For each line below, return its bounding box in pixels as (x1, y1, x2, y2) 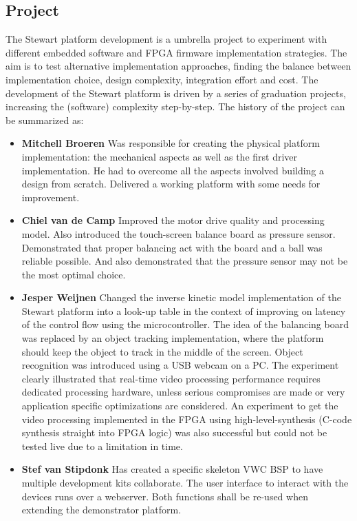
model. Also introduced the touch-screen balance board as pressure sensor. (21, 226, 336, 241)
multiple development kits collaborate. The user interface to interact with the (21, 476, 349, 490)
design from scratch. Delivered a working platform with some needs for (21, 176, 321, 191)
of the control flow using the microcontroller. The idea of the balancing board (21, 317, 349, 331)
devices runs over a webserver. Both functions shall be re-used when (21, 489, 308, 503)
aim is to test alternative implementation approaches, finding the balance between (6, 59, 351, 73)
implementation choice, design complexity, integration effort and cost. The (6, 72, 318, 86)
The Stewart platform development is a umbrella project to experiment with (6, 32, 327, 46)
